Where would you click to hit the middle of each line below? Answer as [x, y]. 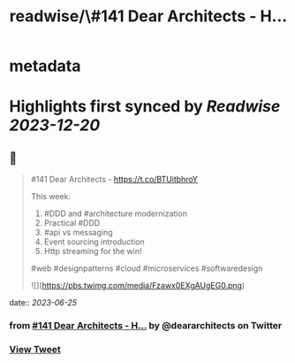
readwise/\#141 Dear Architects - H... [148, 16]
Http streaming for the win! [93, 251]
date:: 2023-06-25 [43, 303]
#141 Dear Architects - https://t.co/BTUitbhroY [114, 180]
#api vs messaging [78, 233]
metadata [45, 66]
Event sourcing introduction [94, 242]
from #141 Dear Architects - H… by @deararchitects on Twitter [146, 326]
